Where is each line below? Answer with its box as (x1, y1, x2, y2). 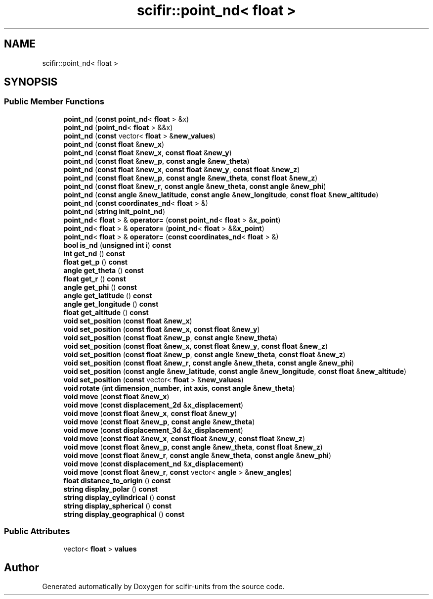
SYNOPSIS (4, 76, 58, 89)
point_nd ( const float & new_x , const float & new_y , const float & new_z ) (63, 165, 300, 174)
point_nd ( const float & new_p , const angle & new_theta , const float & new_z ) (63, 173, 318, 182)
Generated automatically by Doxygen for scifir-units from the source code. (42, 582, 285, 591)
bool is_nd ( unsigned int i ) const (63, 240, 172, 249)
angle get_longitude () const (63, 299, 159, 308)
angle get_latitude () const (63, 291, 152, 300)
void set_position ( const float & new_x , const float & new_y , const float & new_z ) (63, 341, 328, 350)
